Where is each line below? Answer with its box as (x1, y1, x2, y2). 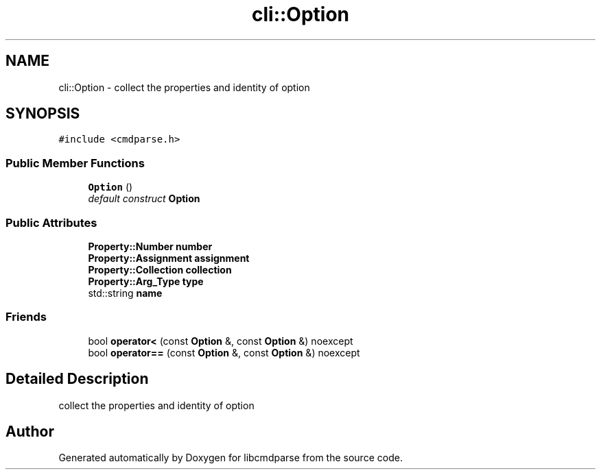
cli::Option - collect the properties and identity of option (58, 81, 310, 93)
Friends (5, 310, 47, 324)
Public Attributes (5, 215, 97, 230)
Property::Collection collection (88, 263, 232, 276)
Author (5, 422, 54, 440)
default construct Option (88, 193, 200, 205)
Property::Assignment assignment (88, 252, 250, 264)
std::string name (88, 287, 163, 299)
